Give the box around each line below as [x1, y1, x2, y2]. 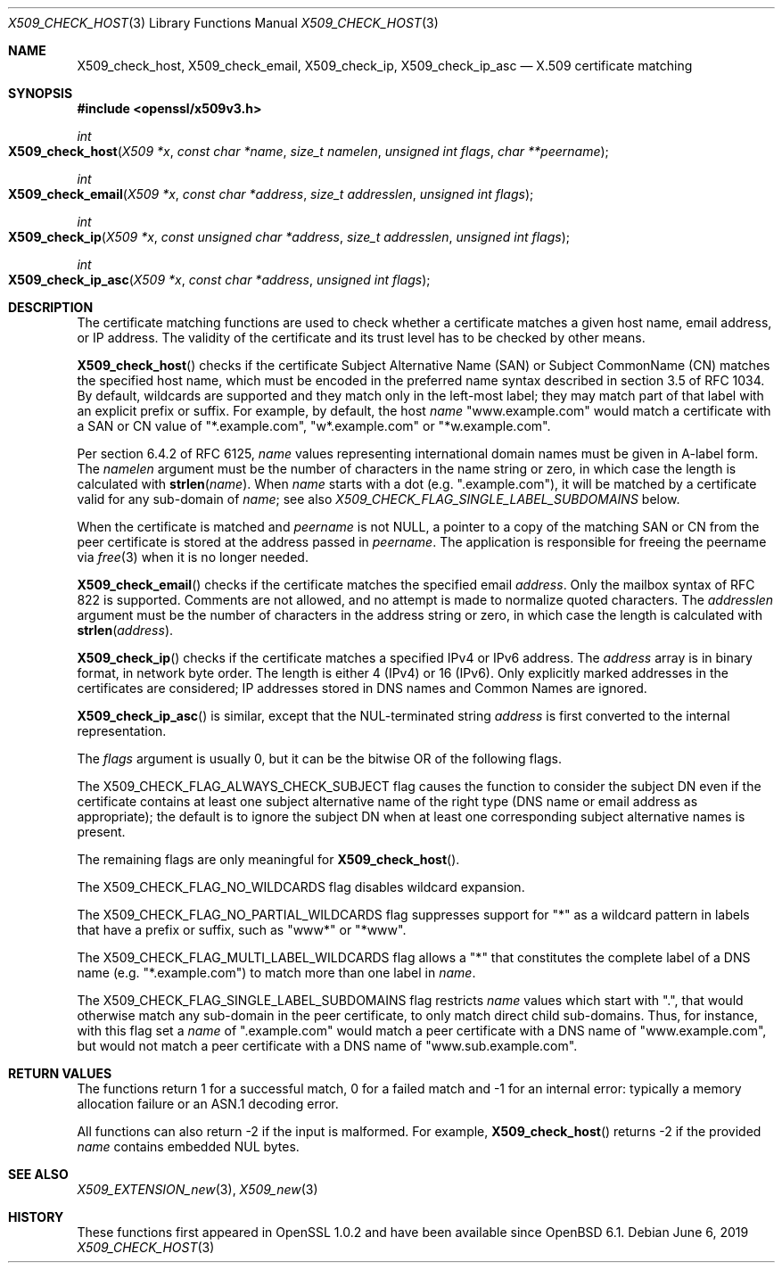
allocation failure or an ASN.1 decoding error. [77, 1096, 339, 1111]
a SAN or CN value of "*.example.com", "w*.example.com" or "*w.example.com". [77, 418, 551, 433]
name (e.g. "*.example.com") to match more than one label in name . [77, 965, 476, 980]
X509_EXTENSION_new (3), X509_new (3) [77, 1182, 318, 1197]
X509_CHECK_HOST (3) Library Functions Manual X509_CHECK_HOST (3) [8, 15, 439, 30]
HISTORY [8, 1209, 64, 1225]
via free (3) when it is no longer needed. [77, 549, 309, 565]
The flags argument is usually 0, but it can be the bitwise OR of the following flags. [77, 751, 563, 766]
